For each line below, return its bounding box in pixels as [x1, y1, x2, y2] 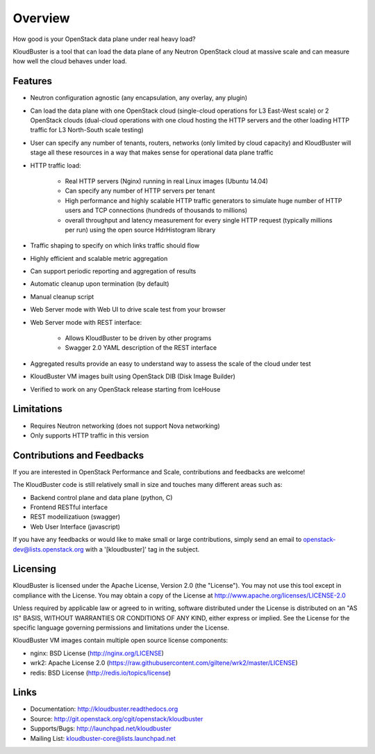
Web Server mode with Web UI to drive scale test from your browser [30, 305, 226, 314]
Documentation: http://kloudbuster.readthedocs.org [30, 705, 178, 713]
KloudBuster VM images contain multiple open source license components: [12, 636, 228, 645]
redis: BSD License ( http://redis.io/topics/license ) [30, 668, 172, 677]
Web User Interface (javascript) [30, 522, 121, 531]
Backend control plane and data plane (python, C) [30, 493, 173, 502]
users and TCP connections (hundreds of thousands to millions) [65, 206, 248, 215]
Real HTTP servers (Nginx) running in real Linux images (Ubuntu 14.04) [65, 177, 269, 185]
